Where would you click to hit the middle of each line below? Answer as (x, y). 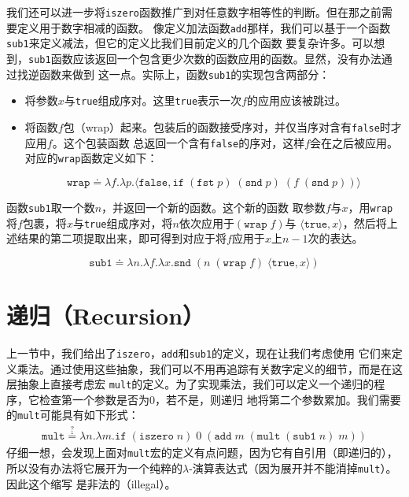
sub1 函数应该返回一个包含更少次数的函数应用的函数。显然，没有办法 (205, 58)
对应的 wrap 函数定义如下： (91, 158)
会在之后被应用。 (354, 142)
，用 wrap (370, 207)
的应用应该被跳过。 (296, 100)
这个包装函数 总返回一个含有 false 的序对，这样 (184, 142)
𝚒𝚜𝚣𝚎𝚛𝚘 (156, 437)
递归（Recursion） (106, 315)
